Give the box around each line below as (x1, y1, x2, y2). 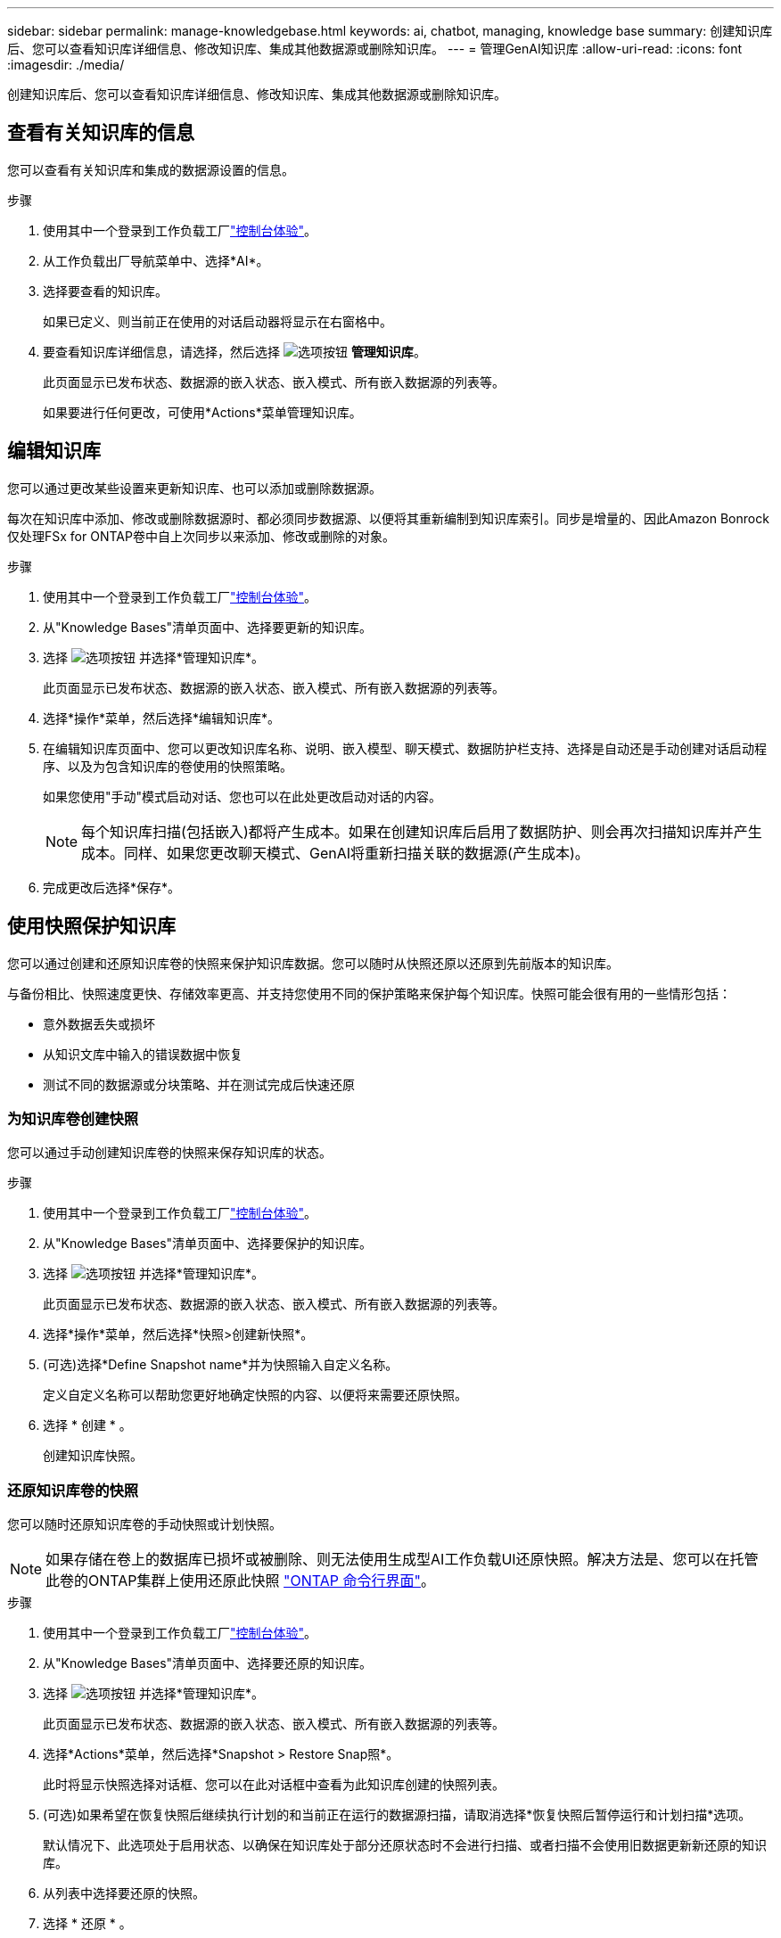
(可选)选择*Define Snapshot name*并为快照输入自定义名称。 (43, 1357, 399, 1373)
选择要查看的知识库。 (43, 283, 168, 299)
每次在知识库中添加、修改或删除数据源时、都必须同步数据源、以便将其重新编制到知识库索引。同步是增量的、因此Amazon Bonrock (7, 510, 769, 526)
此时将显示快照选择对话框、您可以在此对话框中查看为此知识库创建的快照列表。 (43, 1777, 505, 1793)
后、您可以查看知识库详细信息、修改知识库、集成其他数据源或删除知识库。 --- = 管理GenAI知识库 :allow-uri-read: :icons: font (7, 41, 743, 56)
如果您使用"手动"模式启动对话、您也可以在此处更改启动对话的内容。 (43, 788, 442, 804)
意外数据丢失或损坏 (43, 1015, 155, 1031)
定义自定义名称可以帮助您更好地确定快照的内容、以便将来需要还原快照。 (43, 1387, 467, 1403)
